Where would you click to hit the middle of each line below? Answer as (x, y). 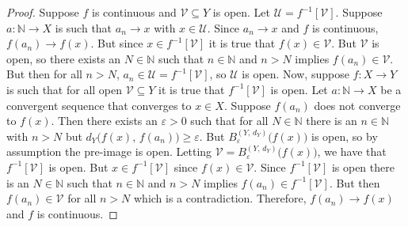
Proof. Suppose (43, 12)
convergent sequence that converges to (99, 105)
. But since (117, 43)
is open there (363, 166)
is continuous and (134, 12)
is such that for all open (65, 89)
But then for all (44, 74)
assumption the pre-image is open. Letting (109, 151)
